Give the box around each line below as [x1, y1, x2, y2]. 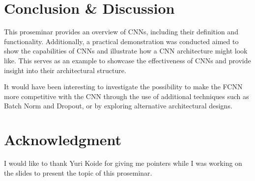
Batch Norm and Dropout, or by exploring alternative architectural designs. [4, 101, 232, 111]
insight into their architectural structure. [4, 65, 126, 75]
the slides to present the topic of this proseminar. [4, 167, 152, 178]
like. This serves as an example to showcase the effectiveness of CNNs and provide [4, 55, 251, 65]
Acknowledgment [4, 129, 121, 150]
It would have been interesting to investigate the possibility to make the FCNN [4, 81, 243, 92]
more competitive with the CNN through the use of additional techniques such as [4, 91, 249, 101]
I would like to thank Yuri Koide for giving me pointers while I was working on [4, 158, 242, 168]
